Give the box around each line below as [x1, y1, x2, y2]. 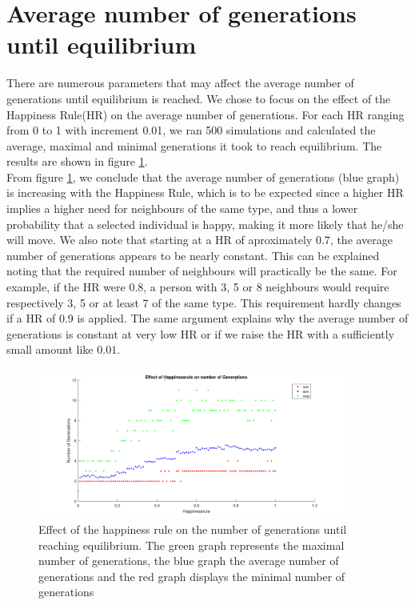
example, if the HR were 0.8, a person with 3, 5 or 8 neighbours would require [6, 278, 389, 295]
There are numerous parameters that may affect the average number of [6, 74, 354, 91]
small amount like [6, 341, 94, 358]
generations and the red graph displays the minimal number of [38, 567, 345, 584]
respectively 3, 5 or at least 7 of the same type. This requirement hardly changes [6, 294, 401, 311]
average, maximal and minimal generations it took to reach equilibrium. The [6, 137, 382, 154]
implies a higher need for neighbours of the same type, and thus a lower [6, 200, 358, 217]
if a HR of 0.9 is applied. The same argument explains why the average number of [6, 310, 409, 327]
